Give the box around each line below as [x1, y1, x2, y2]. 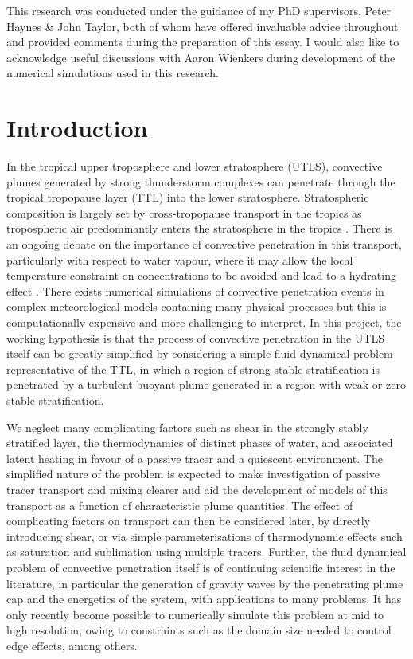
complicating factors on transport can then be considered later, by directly [6, 512, 371, 529]
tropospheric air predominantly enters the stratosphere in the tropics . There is [6, 220, 392, 237]
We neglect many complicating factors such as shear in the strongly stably [6, 418, 368, 435]
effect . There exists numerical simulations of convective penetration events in [6, 282, 384, 299]
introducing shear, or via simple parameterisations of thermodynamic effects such [6, 528, 403, 544]
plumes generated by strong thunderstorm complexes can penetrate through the [6, 173, 395, 190]
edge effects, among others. [6, 637, 138, 653]
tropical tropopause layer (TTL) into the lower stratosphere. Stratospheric [6, 189, 369, 206]
